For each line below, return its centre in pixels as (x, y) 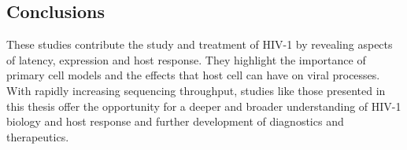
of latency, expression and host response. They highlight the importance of (186, 59)
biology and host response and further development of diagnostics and (175, 121)
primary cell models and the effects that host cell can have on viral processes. (193, 75)
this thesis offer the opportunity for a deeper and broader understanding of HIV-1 (204, 106)
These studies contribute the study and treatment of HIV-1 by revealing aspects (200, 44)
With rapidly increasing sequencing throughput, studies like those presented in (196, 90)
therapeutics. (38, 136)
